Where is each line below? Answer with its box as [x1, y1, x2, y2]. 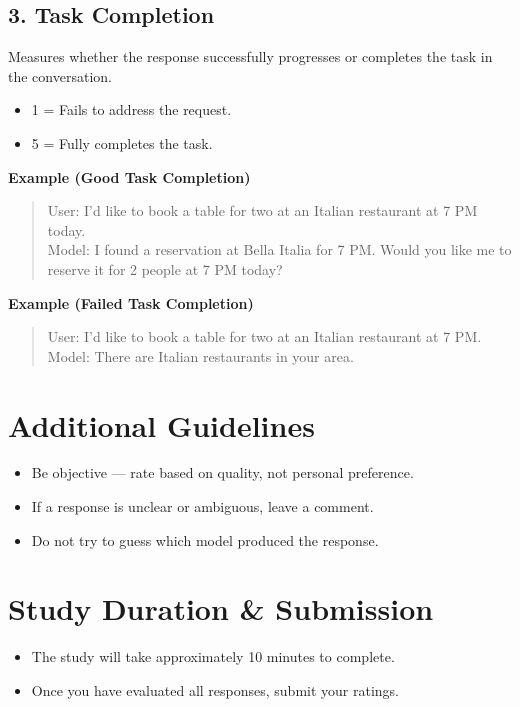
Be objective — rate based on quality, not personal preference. [31, 462, 414, 483]
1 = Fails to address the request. [31, 99, 232, 120]
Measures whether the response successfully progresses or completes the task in [8, 46, 493, 67]
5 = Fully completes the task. [31, 132, 213, 153]
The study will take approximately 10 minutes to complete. [31, 646, 395, 667]
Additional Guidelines [8, 404, 315, 445]
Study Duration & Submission [8, 588, 434, 629]
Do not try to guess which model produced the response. [31, 529, 379, 550]
